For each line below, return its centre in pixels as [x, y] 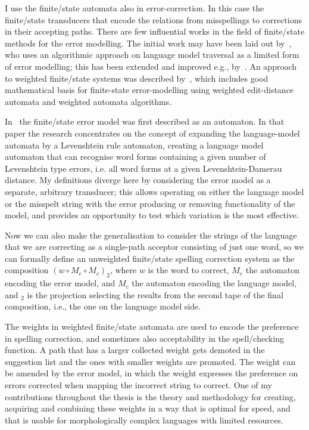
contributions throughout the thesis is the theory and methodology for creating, [150, 396]
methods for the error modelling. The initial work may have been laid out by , [148, 43]
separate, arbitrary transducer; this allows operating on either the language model [154, 191]
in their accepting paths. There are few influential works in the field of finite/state [155, 31]
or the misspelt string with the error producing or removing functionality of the [150, 203]
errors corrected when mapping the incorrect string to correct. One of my [138, 385]
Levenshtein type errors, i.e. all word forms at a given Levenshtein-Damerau [143, 168]
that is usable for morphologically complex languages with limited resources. [144, 420]
